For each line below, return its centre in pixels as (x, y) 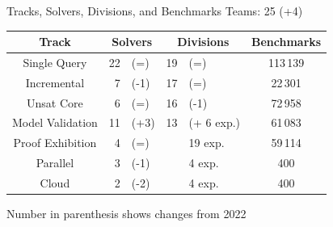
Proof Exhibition (55, 143)
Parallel (55, 163)
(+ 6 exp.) (215, 122)
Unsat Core (55, 102)
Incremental (55, 82)
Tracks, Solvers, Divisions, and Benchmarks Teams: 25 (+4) (155, 11)
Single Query (55, 62)
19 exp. (207, 143)
